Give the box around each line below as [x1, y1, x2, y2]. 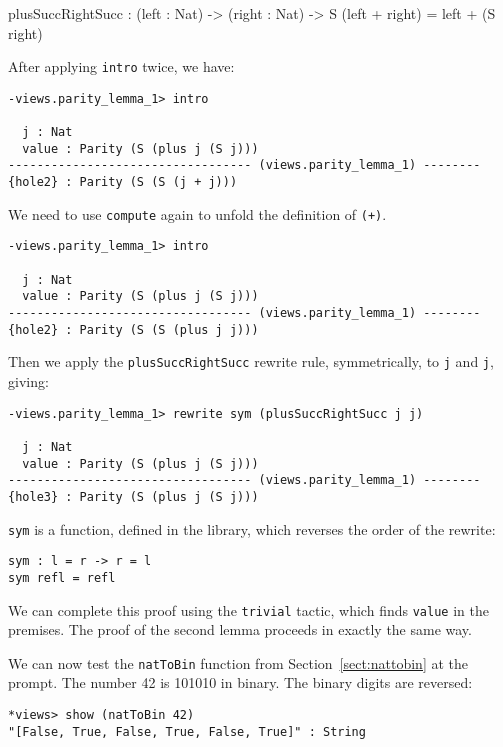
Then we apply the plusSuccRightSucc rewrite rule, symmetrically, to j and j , [8, 351, 494, 372]
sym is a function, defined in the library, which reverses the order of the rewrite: [8, 518, 496, 539]
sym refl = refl [8, 570, 116, 585]
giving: [8, 371, 49, 392]
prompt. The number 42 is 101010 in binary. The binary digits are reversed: [8, 672, 473, 693]
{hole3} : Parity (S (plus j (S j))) [8, 489, 259, 504]
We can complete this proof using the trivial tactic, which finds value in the [8, 599, 489, 620]
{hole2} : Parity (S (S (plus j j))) [8, 322, 259, 337]
